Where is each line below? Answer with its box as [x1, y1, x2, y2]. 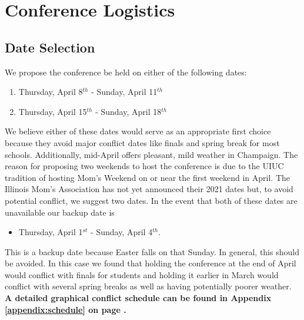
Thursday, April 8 [18, 85, 83, 98]
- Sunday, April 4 [91, 226, 153, 238]
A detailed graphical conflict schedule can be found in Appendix [5, 292, 272, 304]
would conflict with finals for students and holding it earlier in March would [5, 268, 279, 281]
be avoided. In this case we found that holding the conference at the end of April [5, 257, 296, 269]
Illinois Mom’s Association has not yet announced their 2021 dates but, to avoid [5, 183, 293, 195]
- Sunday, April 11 [91, 85, 158, 98]
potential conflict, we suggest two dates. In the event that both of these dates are [5, 194, 298, 206]
